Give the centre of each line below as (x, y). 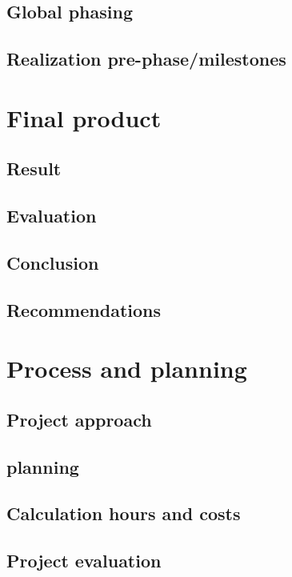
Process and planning (127, 369)
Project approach (79, 419)
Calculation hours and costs (124, 513)
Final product (84, 117)
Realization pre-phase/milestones (146, 59)
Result (34, 168)
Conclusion (53, 262)
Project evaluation (84, 561)
